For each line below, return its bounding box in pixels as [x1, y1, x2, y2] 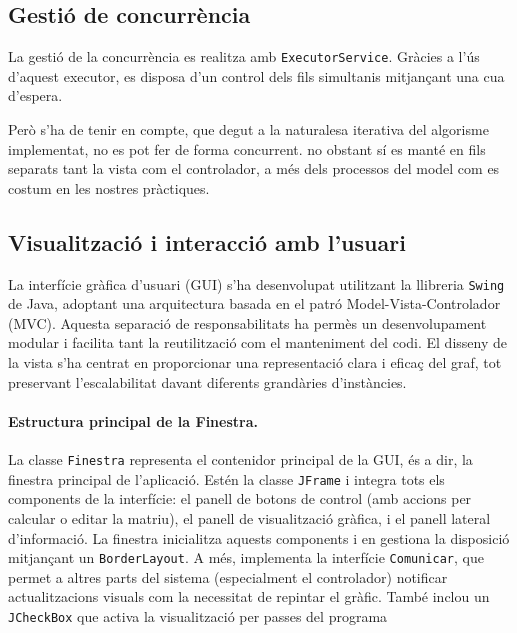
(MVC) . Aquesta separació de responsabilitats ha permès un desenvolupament [8, 312, 487, 333]
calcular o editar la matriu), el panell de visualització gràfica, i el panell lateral [8, 507, 491, 528]
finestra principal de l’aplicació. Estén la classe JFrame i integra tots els [8, 468, 445, 489]
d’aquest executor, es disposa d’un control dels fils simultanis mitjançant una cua [8, 65, 505, 86]
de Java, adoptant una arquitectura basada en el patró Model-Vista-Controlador [8, 293, 501, 314]
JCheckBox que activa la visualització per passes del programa [8, 605, 388, 626]
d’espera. [8, 85, 63, 106]
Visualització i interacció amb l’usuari [8, 226, 406, 257]
